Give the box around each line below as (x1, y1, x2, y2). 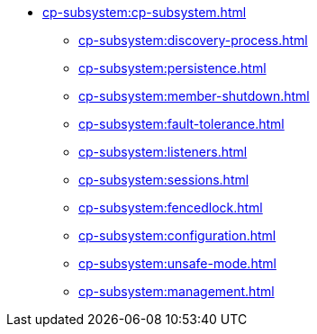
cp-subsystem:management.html (78, 284, 275, 299)
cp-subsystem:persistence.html (78, 60, 267, 76)
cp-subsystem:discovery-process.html (78, 32, 308, 48)
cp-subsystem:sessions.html (78, 172, 249, 187)
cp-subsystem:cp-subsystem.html (42, 5, 247, 20)
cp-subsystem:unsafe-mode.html (78, 256, 276, 271)
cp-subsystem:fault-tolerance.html (78, 116, 285, 131)
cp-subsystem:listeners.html (78, 144, 248, 159)
